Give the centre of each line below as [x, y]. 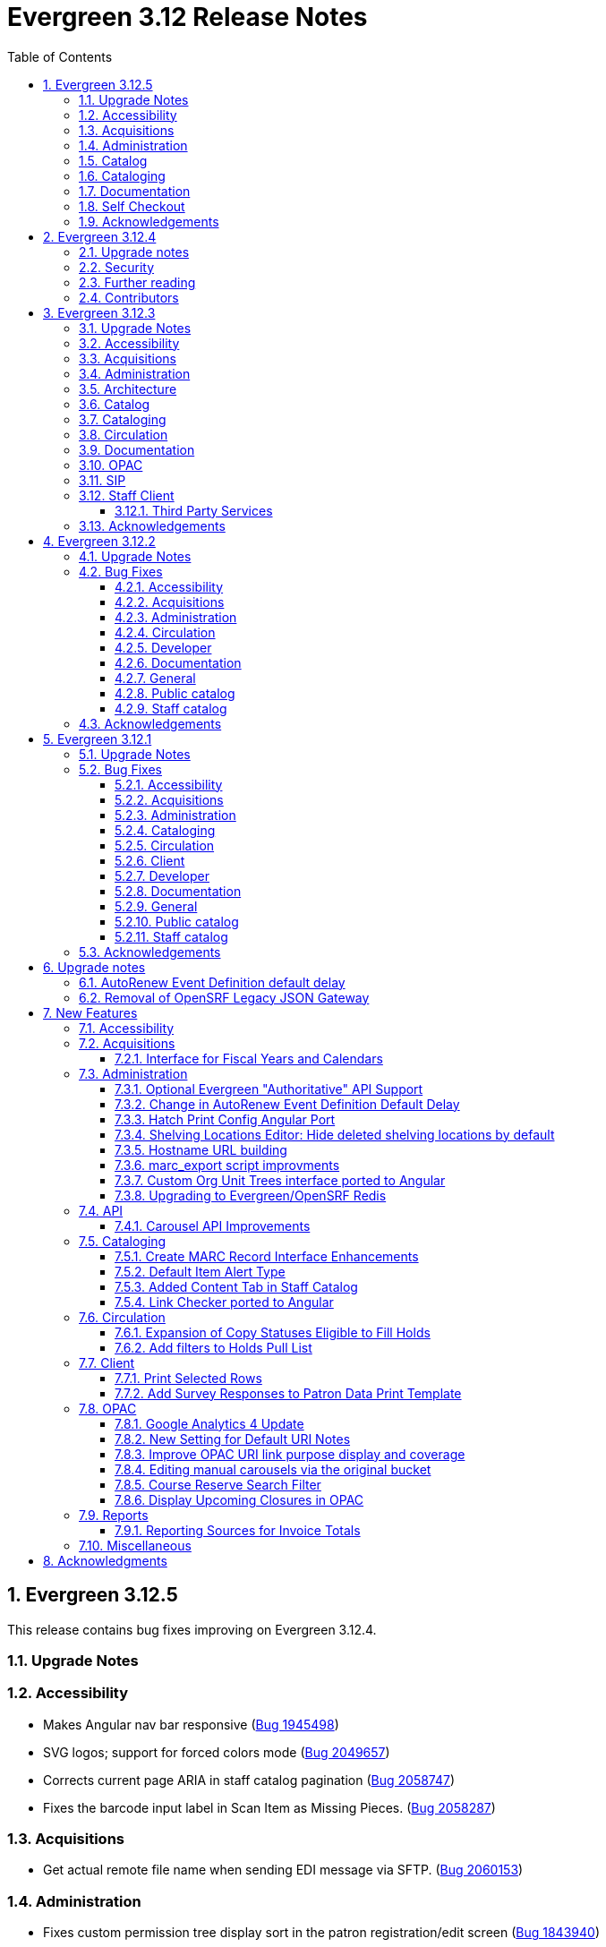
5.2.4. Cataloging [165, 830]
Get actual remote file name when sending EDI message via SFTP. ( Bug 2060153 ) [283, 1870]
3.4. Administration [135, 373]
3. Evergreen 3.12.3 [99, 312]
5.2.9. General [156, 906]
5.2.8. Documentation [178, 891]
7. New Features [90, 1012]
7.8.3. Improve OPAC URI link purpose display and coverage [290, 1454]
